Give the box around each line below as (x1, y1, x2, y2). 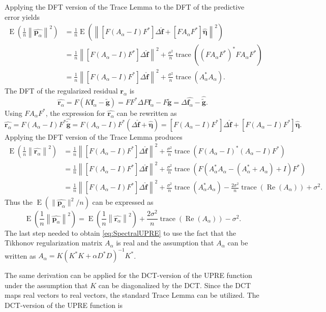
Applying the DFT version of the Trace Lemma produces (5, 131, 183, 142)
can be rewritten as (116, 107, 177, 118)
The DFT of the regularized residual (5, 85, 118, 96)
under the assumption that (5, 279, 88, 290)
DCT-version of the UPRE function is (5, 300, 123, 310)
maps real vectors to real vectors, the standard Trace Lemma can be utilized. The (5, 290, 259, 300)
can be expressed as (92, 197, 154, 207)
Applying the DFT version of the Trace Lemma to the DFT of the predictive (5, 2, 245, 12)
